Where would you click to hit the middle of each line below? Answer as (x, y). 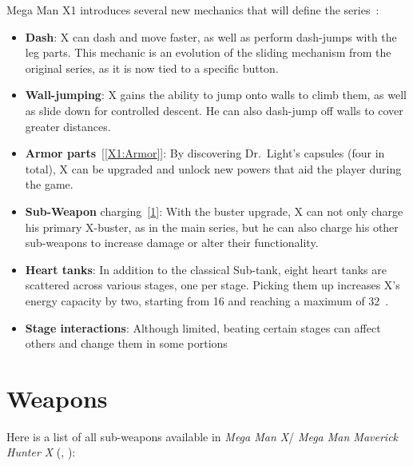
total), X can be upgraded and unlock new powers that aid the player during (213, 168)
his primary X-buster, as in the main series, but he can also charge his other (212, 227)
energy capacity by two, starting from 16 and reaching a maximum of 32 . (207, 300)
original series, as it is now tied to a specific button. (152, 68)
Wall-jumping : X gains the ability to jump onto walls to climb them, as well (216, 95)
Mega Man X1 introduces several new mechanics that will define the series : (193, 10)
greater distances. (68, 126)
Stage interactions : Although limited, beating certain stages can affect (203, 327)
